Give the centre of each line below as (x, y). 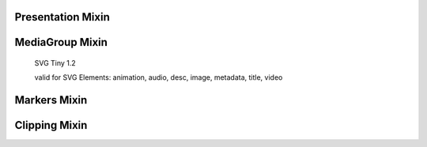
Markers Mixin (51, 100)
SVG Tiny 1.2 (55, 63)
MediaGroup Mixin (61, 42)
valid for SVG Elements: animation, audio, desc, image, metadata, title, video (159, 77)
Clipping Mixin (51, 125)
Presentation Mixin (62, 17)
